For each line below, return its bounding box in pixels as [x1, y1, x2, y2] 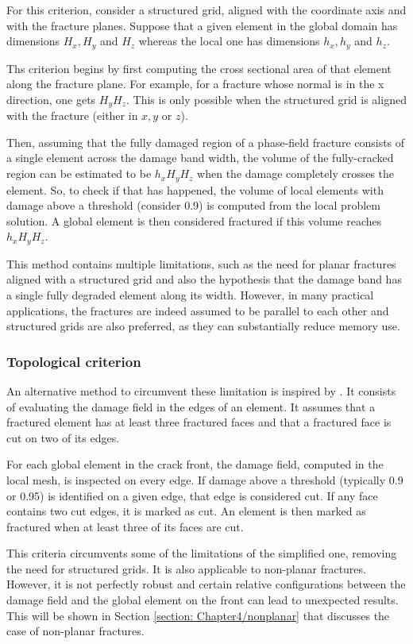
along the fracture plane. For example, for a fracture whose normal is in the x [6, 75, 384, 92]
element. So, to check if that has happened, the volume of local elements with [6, 181, 384, 198]
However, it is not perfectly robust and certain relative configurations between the [6, 576, 406, 592]
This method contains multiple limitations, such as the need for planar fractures [6, 255, 396, 272]
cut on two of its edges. [6, 429, 120, 445]
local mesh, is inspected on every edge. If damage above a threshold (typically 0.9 [6, 471, 403, 488]
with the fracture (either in [6, 107, 138, 124]
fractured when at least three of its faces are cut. [6, 518, 244, 534]
